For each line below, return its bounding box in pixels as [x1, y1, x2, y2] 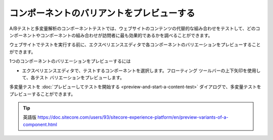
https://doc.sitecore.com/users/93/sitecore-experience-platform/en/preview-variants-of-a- [37, 114, 229, 120]
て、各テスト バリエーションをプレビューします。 [22, 74, 125, 81]
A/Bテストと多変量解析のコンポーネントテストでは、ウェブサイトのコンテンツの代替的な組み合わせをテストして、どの [9, 25, 256, 31]
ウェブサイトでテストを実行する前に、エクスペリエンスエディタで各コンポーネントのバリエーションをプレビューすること [9, 42, 261, 48]
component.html [23, 121, 58, 127]
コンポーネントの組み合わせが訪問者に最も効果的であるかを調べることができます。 [40, 32, 213, 38]
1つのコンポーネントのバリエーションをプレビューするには [9, 58, 131, 64]
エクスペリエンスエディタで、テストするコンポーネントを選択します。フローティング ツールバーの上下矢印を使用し [22, 67, 261, 74]
